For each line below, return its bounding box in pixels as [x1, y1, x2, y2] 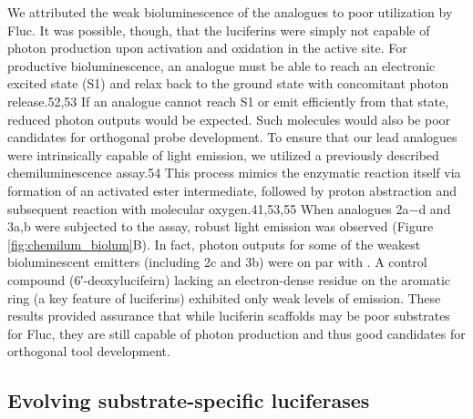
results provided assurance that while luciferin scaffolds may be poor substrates [7, 306, 450, 325]
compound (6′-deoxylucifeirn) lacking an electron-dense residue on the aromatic [7, 270, 450, 289]
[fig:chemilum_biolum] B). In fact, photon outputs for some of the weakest [7, 234, 421, 253]
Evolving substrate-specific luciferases [7, 386, 370, 414]
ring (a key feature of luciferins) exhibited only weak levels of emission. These [7, 288, 441, 307]
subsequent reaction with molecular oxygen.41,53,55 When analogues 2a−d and [7, 199, 451, 218]
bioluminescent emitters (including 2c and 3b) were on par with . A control [7, 252, 427, 271]
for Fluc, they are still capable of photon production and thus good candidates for [7, 323, 466, 342]
